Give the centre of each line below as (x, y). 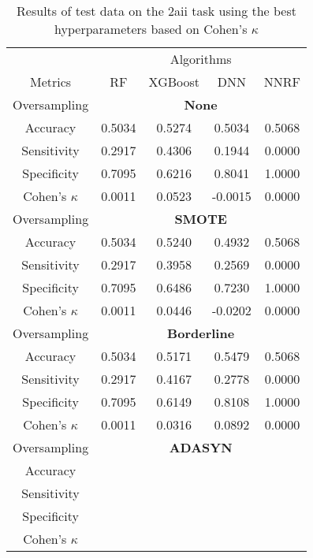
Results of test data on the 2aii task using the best (156, 11)
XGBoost (174, 82)
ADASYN (201, 447)
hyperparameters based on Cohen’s (151, 29)
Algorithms (201, 59)
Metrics (51, 82)
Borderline (201, 333)
